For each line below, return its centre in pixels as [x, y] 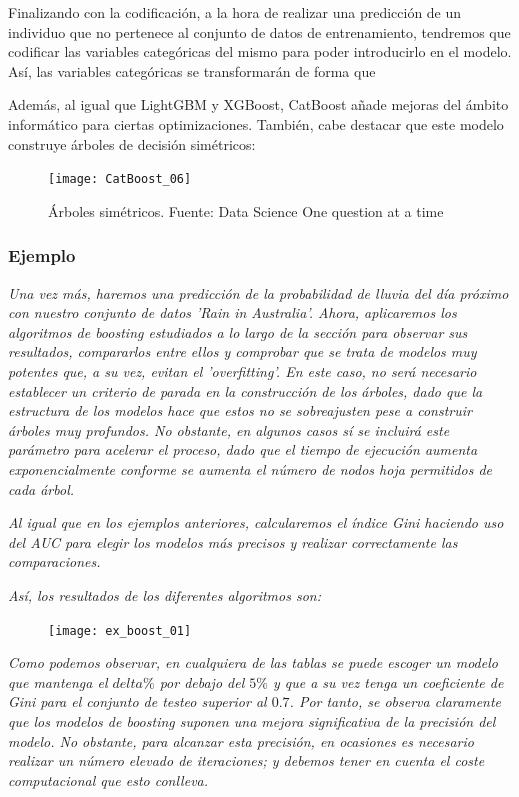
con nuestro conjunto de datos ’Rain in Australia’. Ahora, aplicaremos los [232, 312]
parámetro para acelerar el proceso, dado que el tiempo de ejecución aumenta [243, 449]
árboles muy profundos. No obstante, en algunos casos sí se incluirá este [229, 429]
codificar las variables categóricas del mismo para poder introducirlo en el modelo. [260, 51]
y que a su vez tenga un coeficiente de [388, 681]
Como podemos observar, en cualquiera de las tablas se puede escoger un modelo [253, 662]
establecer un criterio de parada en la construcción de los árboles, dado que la [245, 390]
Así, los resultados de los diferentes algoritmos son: [164, 594]
